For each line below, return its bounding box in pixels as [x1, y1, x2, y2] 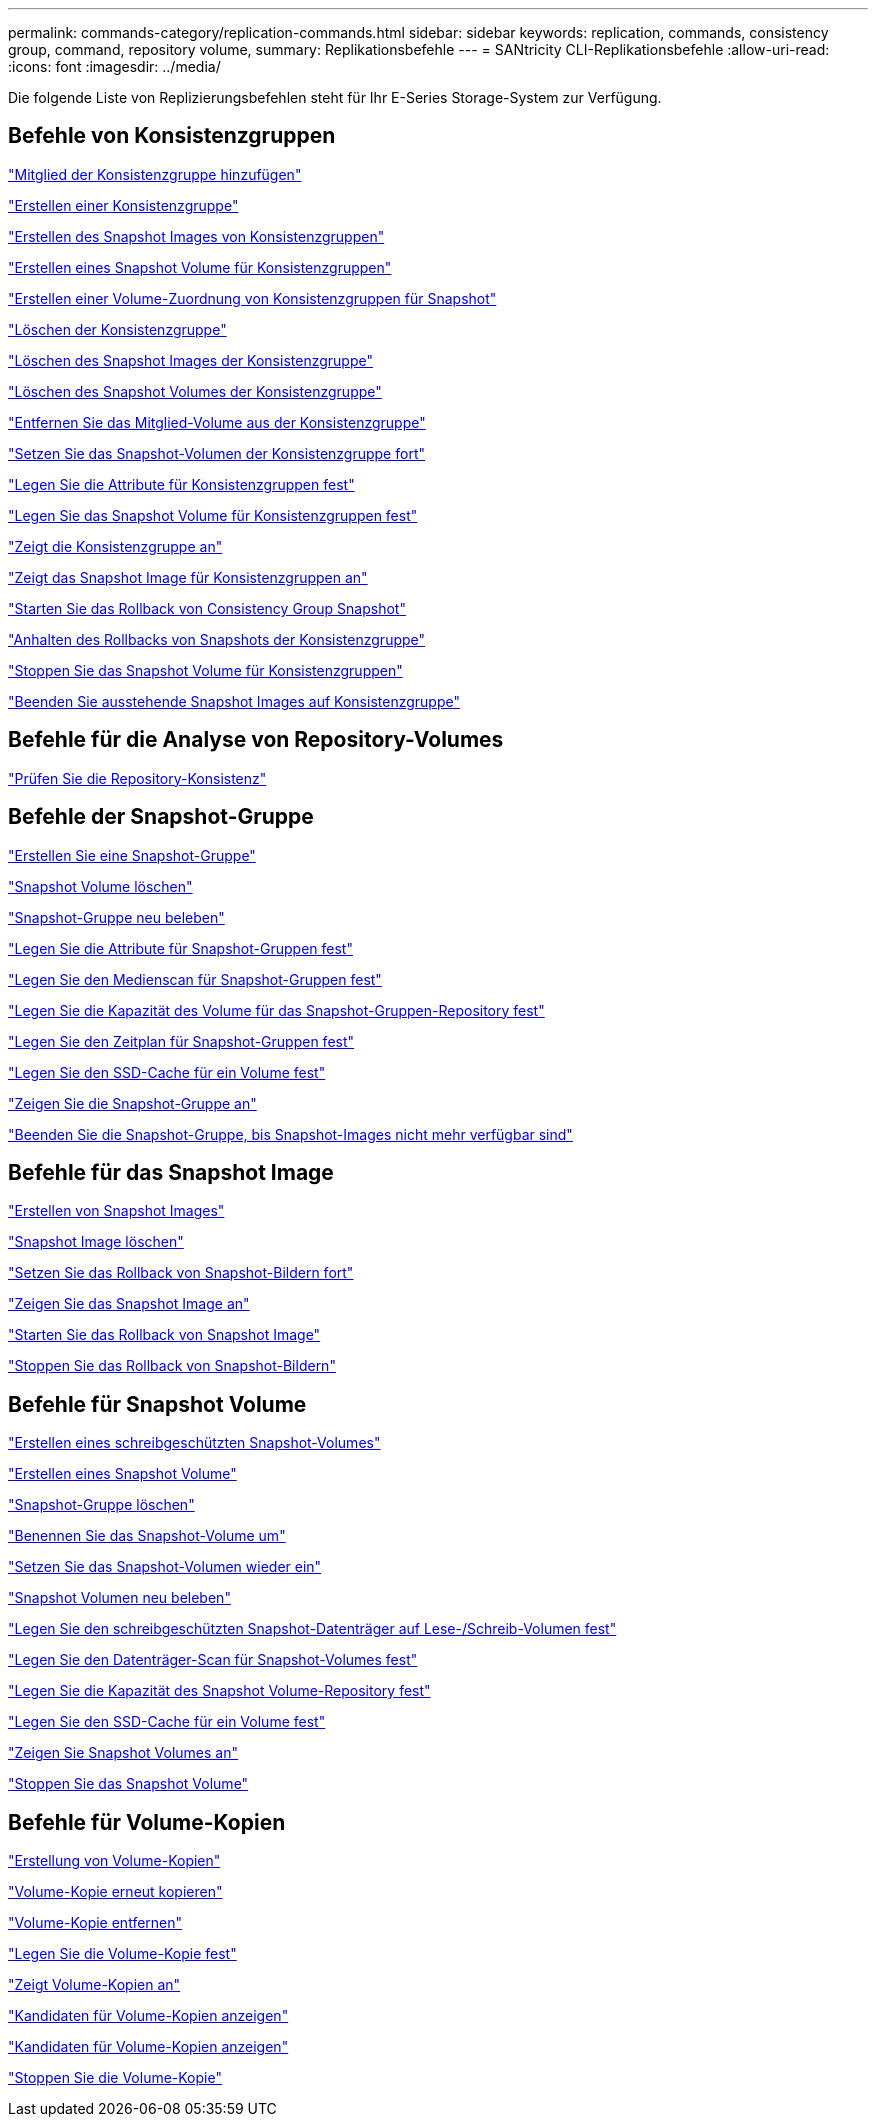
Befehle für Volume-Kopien [8, 1809, 286, 1835]
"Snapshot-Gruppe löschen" [8, 1496, 195, 1514]
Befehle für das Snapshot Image [8, 1159, 334, 1185]
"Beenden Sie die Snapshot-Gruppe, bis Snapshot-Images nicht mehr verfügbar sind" [8, 1125, 573, 1143]
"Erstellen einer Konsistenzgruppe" [8, 196, 239, 214]
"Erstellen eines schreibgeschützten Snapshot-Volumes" [8, 1434, 381, 1452]
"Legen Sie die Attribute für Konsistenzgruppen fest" [8, 475, 355, 493]
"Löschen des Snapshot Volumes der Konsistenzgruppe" [8, 382, 382, 400]
